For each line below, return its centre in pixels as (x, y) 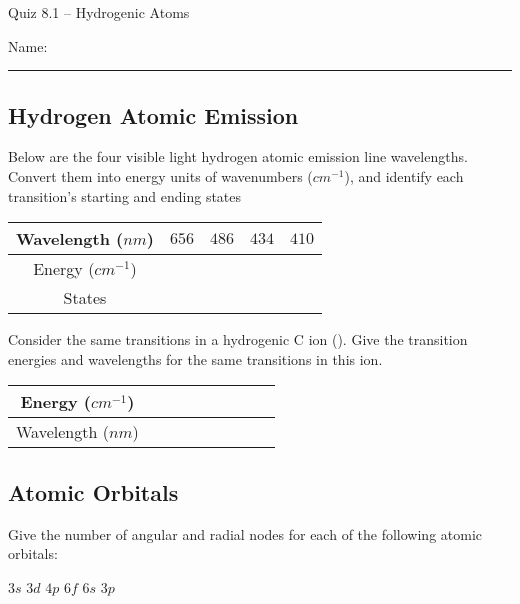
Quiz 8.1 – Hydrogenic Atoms (99, 12)
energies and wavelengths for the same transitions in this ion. (195, 358)
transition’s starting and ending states (125, 195)
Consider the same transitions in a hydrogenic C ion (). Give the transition (238, 339)
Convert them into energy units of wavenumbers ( (160, 175)
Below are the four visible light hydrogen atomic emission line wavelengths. (238, 156)
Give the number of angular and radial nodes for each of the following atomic (245, 533)
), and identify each (404, 175)
